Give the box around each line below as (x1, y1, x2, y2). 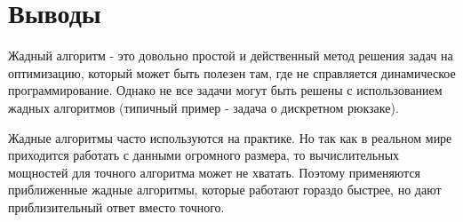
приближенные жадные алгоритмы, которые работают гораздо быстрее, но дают (8, 180, 442, 199)
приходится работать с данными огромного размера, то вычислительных (8, 146, 400, 164)
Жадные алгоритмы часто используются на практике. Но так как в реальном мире (8, 128, 452, 147)
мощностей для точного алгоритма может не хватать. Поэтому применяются (8, 163, 421, 181)
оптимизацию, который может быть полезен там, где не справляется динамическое (8, 63, 456, 82)
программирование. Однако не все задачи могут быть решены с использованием (8, 81, 443, 99)
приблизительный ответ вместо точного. (8, 197, 225, 216)
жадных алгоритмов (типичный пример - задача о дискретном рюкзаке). (8, 98, 399, 116)
